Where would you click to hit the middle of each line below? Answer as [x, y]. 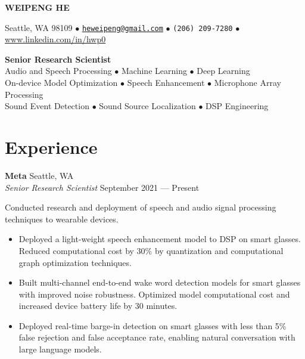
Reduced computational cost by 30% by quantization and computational [151, 250]
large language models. [60, 349]
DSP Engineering [237, 106]
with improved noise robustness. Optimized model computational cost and [154, 294]
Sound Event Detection [47, 106]
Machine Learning [154, 71]
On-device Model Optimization [61, 83]
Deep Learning [223, 71]
